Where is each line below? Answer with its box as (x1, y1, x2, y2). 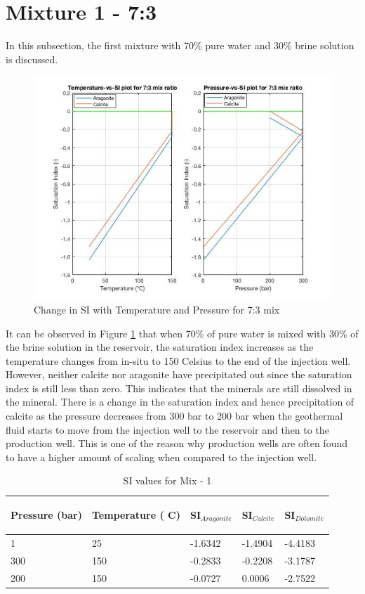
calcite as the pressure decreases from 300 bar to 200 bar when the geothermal (6, 408, 343, 423)
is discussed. (6, 51, 58, 66)
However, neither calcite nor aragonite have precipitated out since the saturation (6, 367, 352, 382)
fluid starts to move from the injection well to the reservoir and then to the (6, 422, 329, 437)
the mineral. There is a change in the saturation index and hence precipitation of (6, 394, 354, 409)
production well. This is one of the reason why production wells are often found (6, 436, 347, 451)
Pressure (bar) (11, 508, 82, 522)
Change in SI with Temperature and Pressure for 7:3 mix (34, 302, 280, 316)
